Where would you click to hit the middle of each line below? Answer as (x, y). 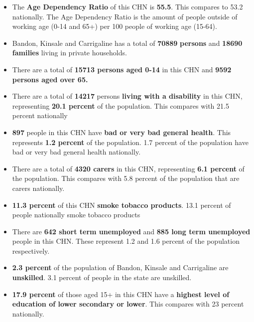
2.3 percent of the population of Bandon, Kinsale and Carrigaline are (120, 267)
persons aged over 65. (50, 79)
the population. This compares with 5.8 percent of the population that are (126, 178)
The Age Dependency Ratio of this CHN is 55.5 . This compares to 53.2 (127, 6)
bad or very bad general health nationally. (76, 152)
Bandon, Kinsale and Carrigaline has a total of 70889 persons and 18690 (127, 43)
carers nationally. (38, 188)
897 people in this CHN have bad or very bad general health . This (122, 132)
